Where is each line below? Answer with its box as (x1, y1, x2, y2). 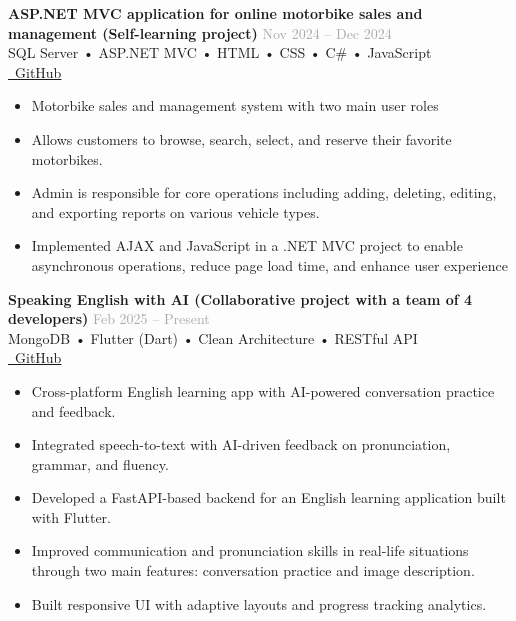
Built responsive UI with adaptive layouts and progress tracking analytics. (31, 593, 487, 614)
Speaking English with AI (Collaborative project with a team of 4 (8, 288, 473, 309)
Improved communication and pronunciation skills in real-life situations (31, 540, 469, 561)
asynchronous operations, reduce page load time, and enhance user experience (31, 254, 508, 275)
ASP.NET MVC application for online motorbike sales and (8, 3, 423, 23)
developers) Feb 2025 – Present (8, 308, 210, 329)
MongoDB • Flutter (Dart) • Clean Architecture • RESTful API (8, 327, 418, 348)
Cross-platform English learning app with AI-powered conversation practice (31, 380, 495, 401)
